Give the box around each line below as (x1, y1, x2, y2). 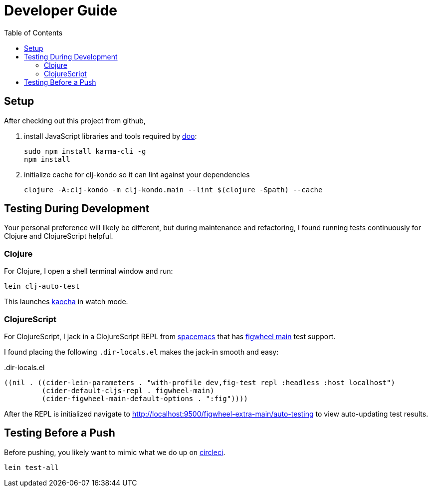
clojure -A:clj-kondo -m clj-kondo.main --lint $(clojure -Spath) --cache (24, 185, 323, 194)
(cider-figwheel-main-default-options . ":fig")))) (41, 394, 248, 403)
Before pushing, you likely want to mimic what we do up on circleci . (4, 448, 225, 457)
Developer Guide (4, 2, 117, 19)
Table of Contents (4, 28, 63, 37)
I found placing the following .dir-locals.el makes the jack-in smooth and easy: (4, 347, 279, 356)
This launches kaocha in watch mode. (4, 297, 128, 306)
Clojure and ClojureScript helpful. (4, 232, 113, 241)
